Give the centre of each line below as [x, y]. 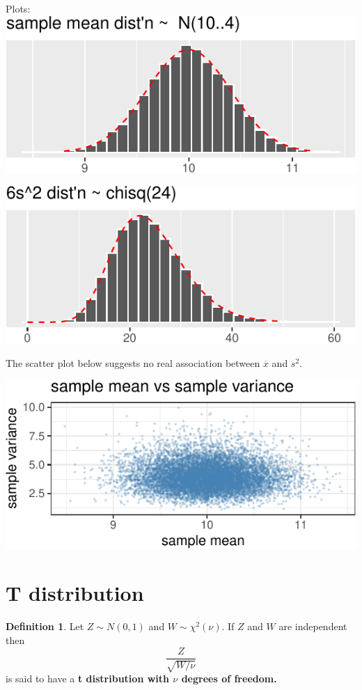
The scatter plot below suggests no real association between [133, 362]
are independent [313, 626]
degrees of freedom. [229, 679]
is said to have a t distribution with [87, 679]
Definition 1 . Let [45, 626]
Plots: [18, 8]
